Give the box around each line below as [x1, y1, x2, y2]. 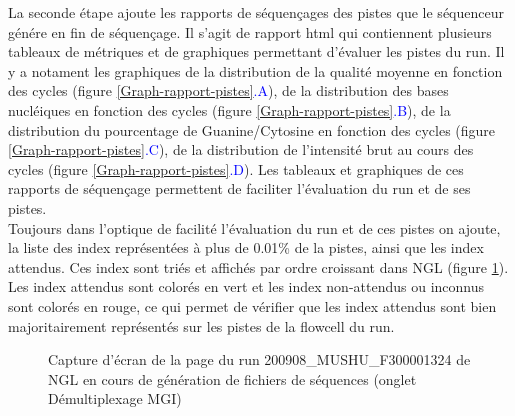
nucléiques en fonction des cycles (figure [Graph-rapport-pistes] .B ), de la [8, 99, 451, 120]
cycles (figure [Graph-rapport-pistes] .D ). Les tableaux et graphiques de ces [8, 158, 464, 179]
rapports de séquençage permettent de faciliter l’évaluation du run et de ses [8, 178, 471, 199]
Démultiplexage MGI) [48, 388, 182, 409]
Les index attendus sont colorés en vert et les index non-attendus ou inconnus [8, 276, 485, 297]
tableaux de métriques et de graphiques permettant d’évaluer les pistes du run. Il [8, 41, 505, 62]
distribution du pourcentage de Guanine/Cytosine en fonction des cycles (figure [8, 119, 496, 140]
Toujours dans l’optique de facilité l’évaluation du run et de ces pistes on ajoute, [8, 217, 501, 238]
